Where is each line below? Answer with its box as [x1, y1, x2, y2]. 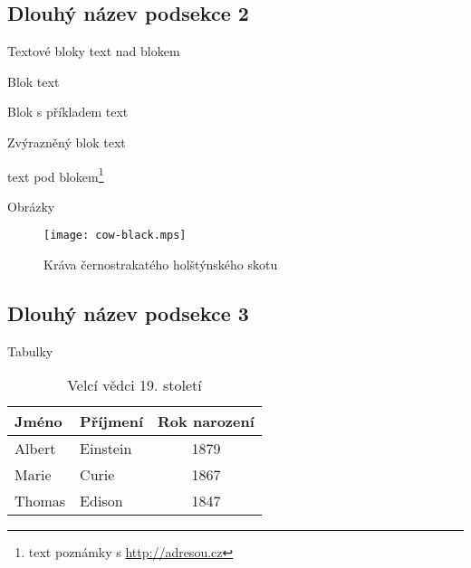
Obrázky [7, 196, 55, 215]
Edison [80, 490, 123, 512]
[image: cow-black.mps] [43, 229, 187, 242]
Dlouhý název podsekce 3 [7, 299, 249, 327]
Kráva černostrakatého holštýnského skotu [43, 255, 278, 274]
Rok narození [158, 411, 255, 432]
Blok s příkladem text [7, 102, 129, 121]
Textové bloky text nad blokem [7, 42, 180, 61]
